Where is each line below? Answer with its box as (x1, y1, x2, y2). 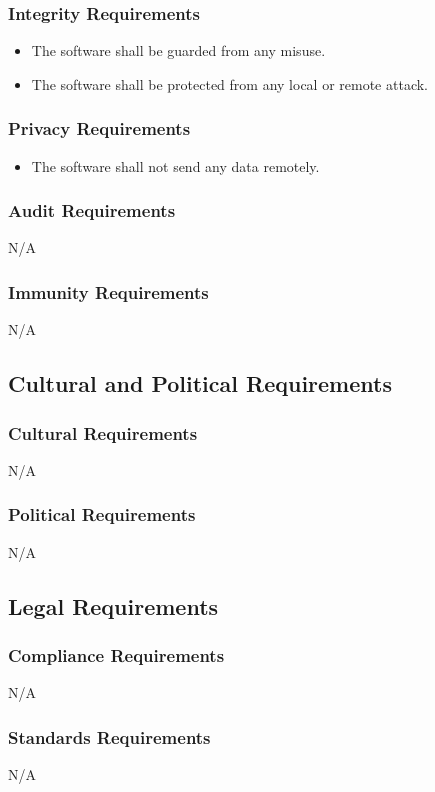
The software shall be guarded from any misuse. (31, 40, 326, 61)
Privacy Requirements (8, 116, 191, 141)
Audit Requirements (8, 198, 176, 223)
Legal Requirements (8, 590, 219, 621)
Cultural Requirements (8, 420, 198, 445)
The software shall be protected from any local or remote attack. (31, 73, 428, 94)
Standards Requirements (8, 724, 211, 749)
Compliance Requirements (8, 642, 225, 667)
